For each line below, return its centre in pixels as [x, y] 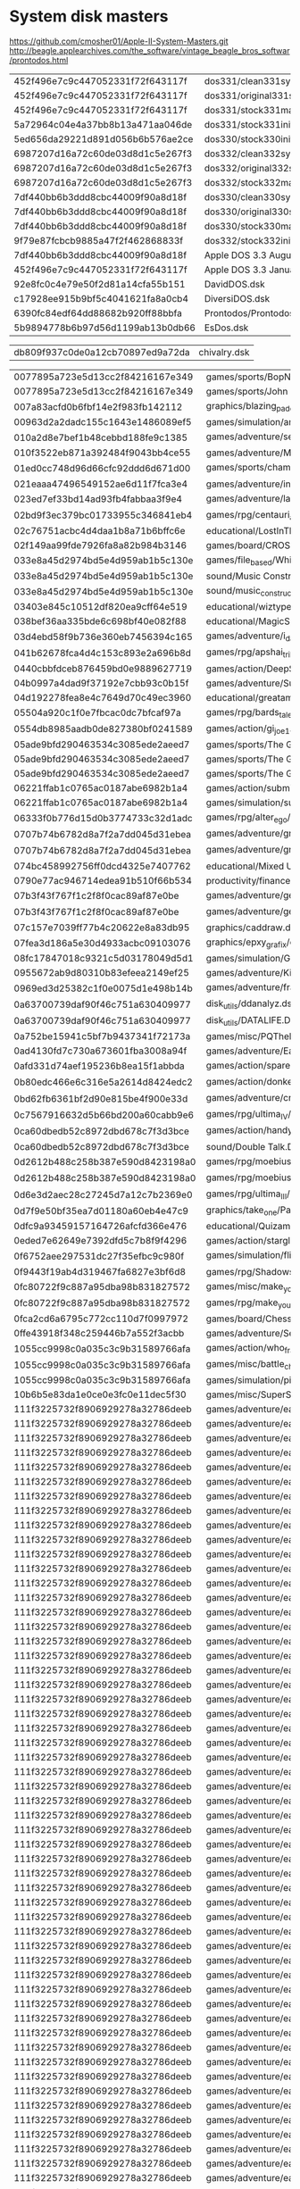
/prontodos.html [39, 60]
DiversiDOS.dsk [237, 298]
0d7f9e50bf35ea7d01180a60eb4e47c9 [101, 1211]
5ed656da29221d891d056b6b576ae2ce [104, 138]
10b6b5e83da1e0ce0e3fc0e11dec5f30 [100, 1394]
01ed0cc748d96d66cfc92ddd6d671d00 [102, 468]
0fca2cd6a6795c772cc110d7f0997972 [101, 1319]
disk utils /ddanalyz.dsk [251, 1004]
